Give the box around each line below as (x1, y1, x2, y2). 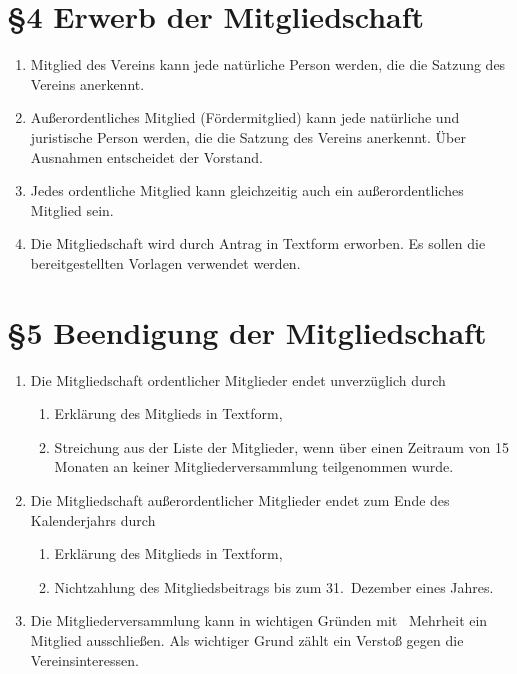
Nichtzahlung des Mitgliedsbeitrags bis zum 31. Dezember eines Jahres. (54, 576, 494, 597)
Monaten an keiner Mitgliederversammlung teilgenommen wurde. (54, 456, 454, 477)
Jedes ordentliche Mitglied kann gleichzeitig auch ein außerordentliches (30, 180, 464, 201)
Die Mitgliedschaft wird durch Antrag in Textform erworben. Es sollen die (30, 233, 486, 254)
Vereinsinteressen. (30, 649, 139, 670)
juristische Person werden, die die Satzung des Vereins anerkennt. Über (30, 126, 466, 147)
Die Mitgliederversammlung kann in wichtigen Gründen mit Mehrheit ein (30, 610, 488, 631)
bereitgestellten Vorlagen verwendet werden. (30, 252, 301, 273)
